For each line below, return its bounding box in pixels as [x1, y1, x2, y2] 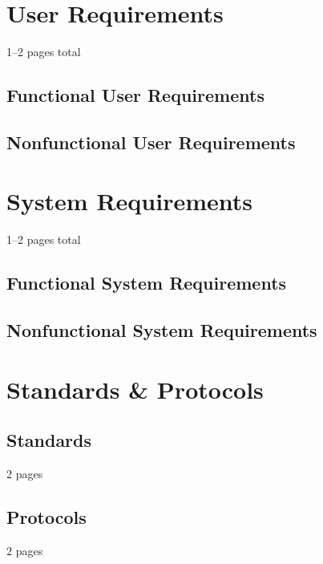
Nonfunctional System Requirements [6, 318, 317, 343]
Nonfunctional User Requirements [6, 129, 296, 154]
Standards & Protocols [6, 372, 264, 405]
